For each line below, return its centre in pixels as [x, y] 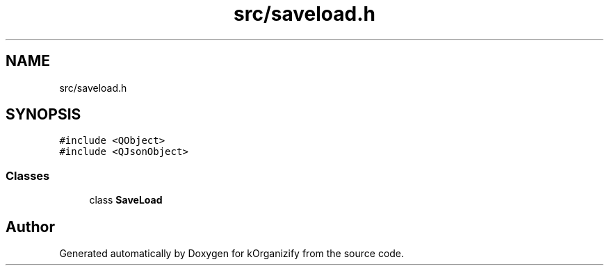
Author [30, 227]
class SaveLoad [126, 200]
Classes [28, 175]
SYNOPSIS [43, 115]
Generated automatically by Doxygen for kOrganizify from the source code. [232, 254]
